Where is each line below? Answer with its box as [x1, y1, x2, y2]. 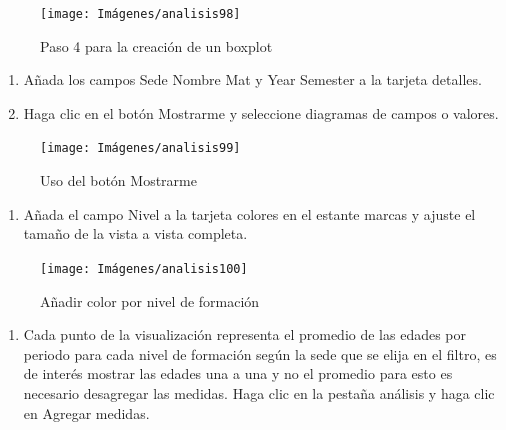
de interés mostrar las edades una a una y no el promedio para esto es [23, 363, 453, 384]
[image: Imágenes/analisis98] [40, 7, 241, 21]
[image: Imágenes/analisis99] [40, 141, 241, 156]
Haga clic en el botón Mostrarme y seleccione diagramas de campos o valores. [23, 102, 499, 123]
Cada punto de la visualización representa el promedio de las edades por [23, 324, 467, 345]
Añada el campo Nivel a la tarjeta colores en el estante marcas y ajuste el [23, 203, 476, 224]
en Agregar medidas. [23, 402, 150, 423]
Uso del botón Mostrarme [40, 170, 197, 191]
